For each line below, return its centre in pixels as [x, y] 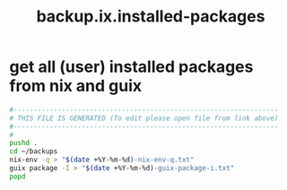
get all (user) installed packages [131, 67]
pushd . [24, 143]
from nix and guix [76, 86]
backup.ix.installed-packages [151, 17]
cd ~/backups [34, 151]
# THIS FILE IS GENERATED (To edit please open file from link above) [144, 118]
